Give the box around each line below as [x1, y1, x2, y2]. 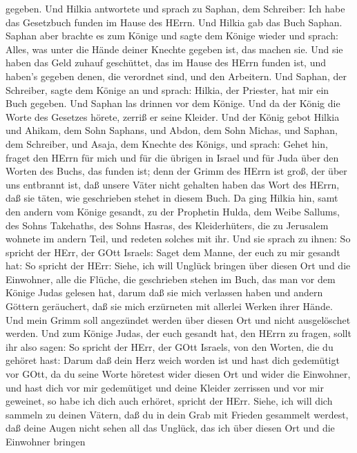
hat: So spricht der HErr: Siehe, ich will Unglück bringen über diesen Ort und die [6, 258, 351, 273]
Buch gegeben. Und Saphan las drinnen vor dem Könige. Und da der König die [6, 96, 340, 110]
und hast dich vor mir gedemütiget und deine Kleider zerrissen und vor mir [6, 380, 324, 394]
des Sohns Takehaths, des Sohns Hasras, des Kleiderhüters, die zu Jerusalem [6, 218, 329, 232]
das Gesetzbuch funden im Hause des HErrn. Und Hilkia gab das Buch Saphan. [6, 15, 342, 29]
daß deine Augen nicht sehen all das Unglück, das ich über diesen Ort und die [6, 421, 335, 435]
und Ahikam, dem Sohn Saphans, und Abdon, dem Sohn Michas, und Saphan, [6, 123, 338, 137]
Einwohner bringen [6, 434, 86, 448]
